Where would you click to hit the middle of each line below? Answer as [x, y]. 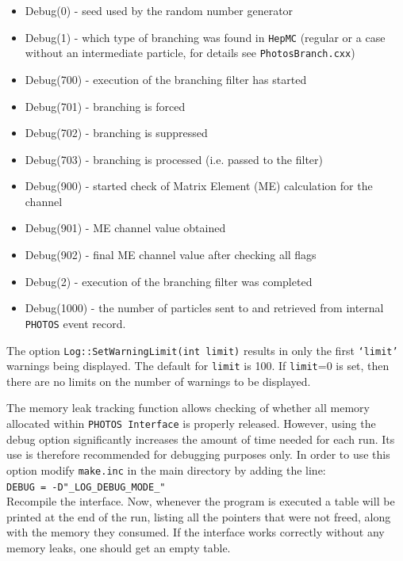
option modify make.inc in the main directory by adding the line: [166, 469]
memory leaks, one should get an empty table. [119, 547]
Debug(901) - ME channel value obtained [125, 228]
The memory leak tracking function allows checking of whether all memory [188, 408]
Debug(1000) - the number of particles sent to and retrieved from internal [204, 308]
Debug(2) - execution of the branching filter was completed [169, 281]
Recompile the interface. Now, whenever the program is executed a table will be [201, 501]
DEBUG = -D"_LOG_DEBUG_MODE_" [86, 487]
